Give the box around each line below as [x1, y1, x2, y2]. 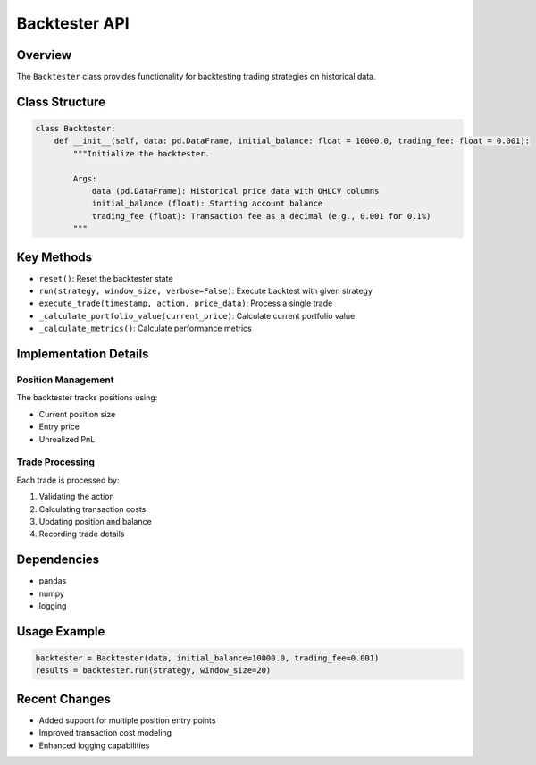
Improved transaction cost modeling [38, 727, 172, 738]
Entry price [38, 421, 80, 433]
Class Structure [16, 94, 106, 109]
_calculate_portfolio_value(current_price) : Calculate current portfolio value [38, 310, 356, 321]
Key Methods [16, 249, 93, 265]
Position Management [16, 374, 114, 386]
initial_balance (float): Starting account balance [91, 198, 323, 209]
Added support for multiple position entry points [38, 715, 216, 726]
